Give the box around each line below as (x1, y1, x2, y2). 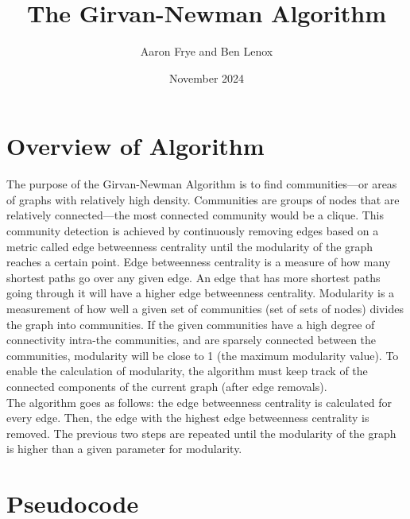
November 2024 (168, 69, 245, 86)
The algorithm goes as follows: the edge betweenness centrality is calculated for (6, 393, 393, 410)
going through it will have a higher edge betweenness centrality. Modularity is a (6, 285, 395, 301)
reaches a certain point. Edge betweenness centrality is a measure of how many (6, 254, 391, 270)
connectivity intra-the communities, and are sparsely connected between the (6, 331, 377, 348)
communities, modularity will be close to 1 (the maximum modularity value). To (6, 347, 399, 363)
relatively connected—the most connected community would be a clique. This (6, 207, 384, 223)
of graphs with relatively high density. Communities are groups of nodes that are (6, 191, 400, 207)
